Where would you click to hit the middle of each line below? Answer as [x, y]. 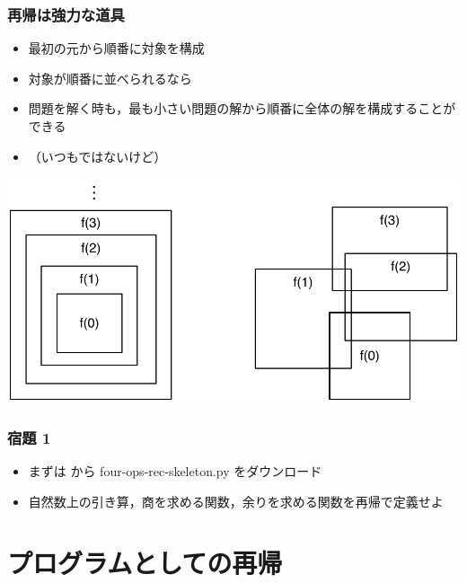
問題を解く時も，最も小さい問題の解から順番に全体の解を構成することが [242, 108]
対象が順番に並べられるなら [110, 78]
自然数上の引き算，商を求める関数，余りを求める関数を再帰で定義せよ [236, 501]
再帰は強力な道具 [66, 14]
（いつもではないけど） [97, 156]
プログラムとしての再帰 [145, 563]
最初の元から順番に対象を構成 [116, 48]
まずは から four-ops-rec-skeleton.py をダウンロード [175, 470]
